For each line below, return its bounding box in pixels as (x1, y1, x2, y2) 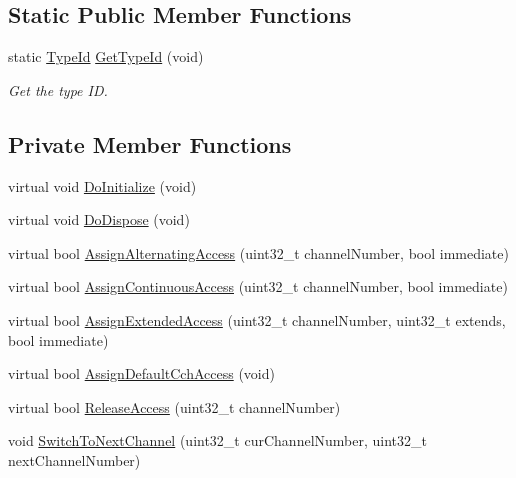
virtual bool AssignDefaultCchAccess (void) (8, 363, 275, 384)
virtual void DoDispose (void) (8, 209, 190, 230)
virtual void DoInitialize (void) (8, 175, 197, 196)
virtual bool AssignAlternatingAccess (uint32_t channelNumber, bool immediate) (8, 242, 509, 263)
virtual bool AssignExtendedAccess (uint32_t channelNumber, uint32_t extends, (8, 309, 506, 330)
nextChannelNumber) (8, 449, 141, 470)
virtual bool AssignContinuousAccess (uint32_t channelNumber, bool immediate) (8, 276, 508, 297)
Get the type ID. (8, 79, 108, 100)
